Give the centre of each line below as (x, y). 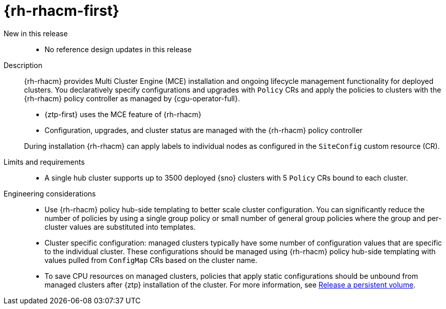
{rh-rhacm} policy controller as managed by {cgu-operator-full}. (132, 98)
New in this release (36, 33)
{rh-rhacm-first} (62, 11)
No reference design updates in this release (118, 49)
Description (23, 65)
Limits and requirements (44, 162)
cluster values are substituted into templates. (120, 227)
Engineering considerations (50, 193)
